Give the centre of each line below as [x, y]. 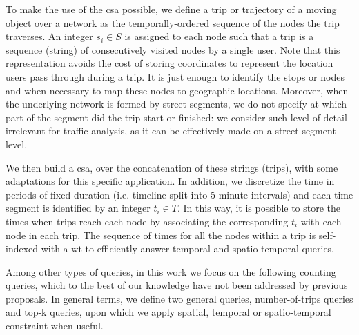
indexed [22, 248]
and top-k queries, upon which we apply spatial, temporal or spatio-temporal [168, 312]
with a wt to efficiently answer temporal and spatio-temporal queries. [188, 248]
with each [321, 221]
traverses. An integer [49, 36]
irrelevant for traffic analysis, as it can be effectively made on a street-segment [171, 131]
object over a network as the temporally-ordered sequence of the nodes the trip [173, 22]
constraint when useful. [55, 326]
